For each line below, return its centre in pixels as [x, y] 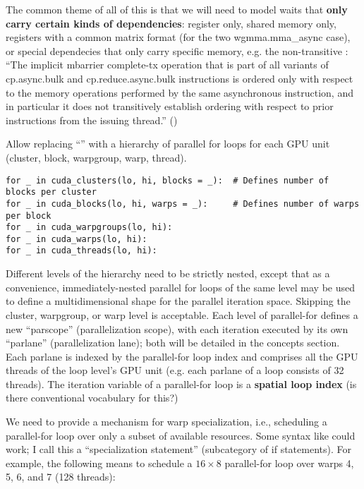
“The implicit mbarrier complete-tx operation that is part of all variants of [167, 65]
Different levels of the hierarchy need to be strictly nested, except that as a [168, 273]
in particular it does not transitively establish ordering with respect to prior [170, 106]
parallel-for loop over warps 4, [289, 463]
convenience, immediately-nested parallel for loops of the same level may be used [180, 287]
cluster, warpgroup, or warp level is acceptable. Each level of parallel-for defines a [182, 314]
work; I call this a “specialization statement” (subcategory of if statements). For [178, 449]
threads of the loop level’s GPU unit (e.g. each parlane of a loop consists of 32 [175, 370]
